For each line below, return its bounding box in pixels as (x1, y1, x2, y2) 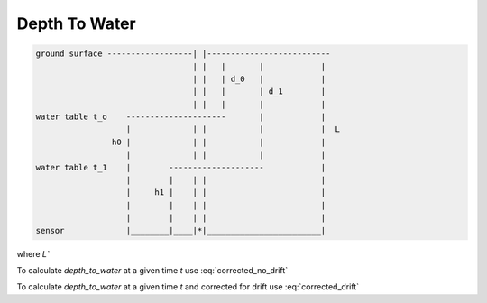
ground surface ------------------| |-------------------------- (35, 49, 331, 59)
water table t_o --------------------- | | (35, 112, 326, 122)
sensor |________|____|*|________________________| (35, 225, 326, 235)
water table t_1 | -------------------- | (35, 162, 326, 172)
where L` (16, 248, 50, 259)
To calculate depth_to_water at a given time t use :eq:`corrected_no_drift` (16, 264, 289, 275)
